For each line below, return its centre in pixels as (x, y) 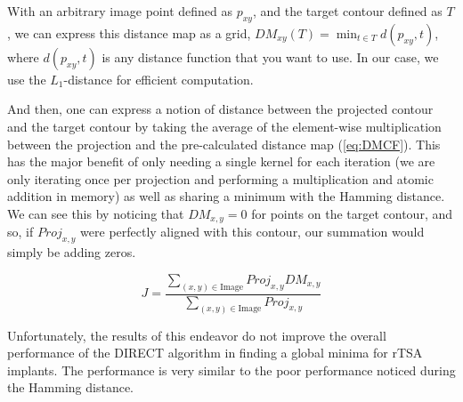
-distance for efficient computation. (158, 79)
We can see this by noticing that (96, 213)
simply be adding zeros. (72, 252)
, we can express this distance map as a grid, (129, 32)
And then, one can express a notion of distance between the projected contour (220, 109)
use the (27, 79)
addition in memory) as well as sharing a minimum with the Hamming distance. (226, 196)
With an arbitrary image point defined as (120, 11)
